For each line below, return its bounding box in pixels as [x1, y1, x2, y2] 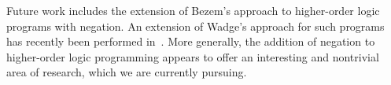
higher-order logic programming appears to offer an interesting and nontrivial [6, 48, 379, 65]
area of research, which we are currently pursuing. [6, 64, 247, 80]
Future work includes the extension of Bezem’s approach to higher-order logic [6, 2, 380, 18]
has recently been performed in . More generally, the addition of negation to [6, 33, 375, 50]
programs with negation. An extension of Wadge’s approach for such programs [6, 17, 385, 34]
